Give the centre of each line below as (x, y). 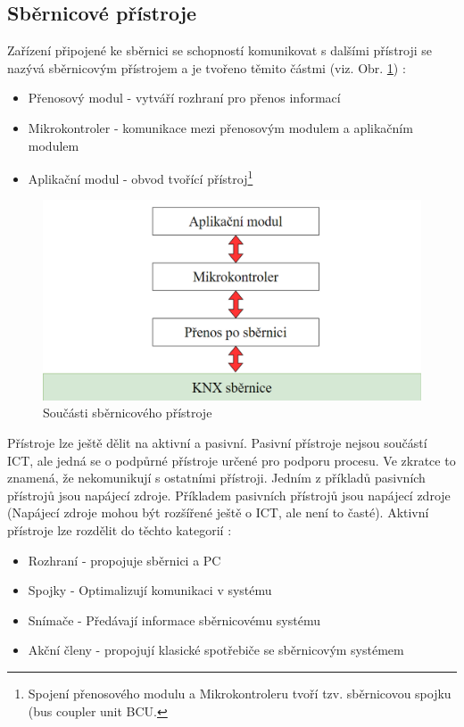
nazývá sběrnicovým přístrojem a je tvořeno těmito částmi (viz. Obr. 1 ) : (207, 67)
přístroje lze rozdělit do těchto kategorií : (120, 530)
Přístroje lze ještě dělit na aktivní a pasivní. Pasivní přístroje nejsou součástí (217, 443)
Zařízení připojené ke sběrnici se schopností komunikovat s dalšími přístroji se (220, 50)
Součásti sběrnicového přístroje (128, 413)
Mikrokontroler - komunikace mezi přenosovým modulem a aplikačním (220, 127)
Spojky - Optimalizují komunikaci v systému (150, 590)
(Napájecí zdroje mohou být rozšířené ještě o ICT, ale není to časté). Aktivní (218, 512)
